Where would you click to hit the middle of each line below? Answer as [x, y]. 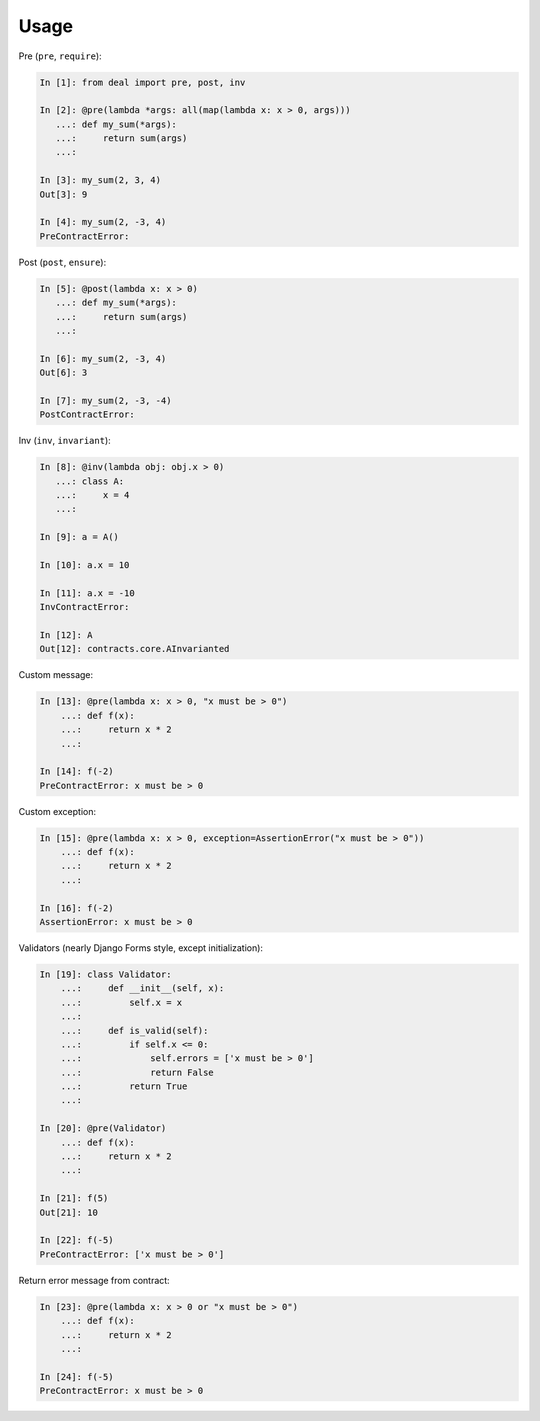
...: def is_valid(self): [134, 1030]
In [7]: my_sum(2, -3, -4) [105, 400]
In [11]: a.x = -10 [87, 593]
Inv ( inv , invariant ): [65, 441]
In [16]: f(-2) [76, 908]
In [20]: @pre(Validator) [103, 1128]
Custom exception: [57, 811]
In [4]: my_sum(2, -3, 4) [103, 222]
